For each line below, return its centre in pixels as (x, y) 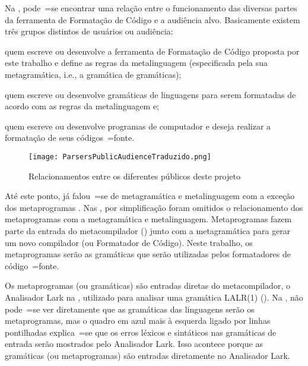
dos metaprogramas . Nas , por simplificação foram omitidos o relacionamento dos (154, 207)
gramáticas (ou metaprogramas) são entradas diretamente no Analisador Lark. (147, 355)
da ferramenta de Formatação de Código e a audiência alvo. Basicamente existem (153, 19)
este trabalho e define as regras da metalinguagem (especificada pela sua (136, 63)
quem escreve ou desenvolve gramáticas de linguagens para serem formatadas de (150, 94)
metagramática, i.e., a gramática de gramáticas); (93, 74)
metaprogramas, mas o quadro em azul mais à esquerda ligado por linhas (138, 321)
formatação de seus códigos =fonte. (70, 138)
